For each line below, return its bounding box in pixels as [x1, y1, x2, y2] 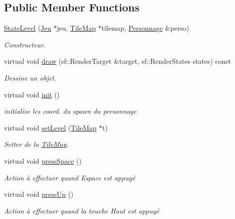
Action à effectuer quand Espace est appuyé [4, 172, 136, 182]
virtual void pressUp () [4, 189, 74, 199]
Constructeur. [4, 39, 46, 49]
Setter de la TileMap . [4, 139, 69, 149]
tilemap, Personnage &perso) [101, 23, 189, 33]
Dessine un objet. [4, 72, 56, 83]
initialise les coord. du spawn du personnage [4, 106, 137, 116]
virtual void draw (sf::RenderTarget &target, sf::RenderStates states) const [4, 56, 231, 66]
